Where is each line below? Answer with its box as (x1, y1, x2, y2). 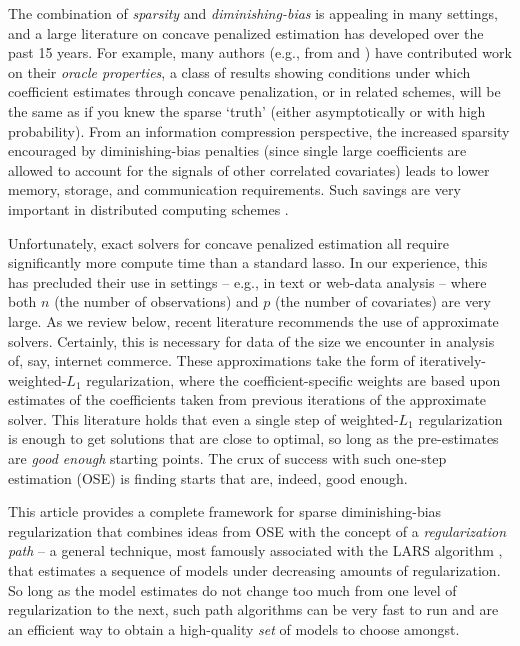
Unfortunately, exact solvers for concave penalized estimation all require (8, 232, 450, 253)
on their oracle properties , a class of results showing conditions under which (8, 61, 471, 82)
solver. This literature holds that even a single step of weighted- (8, 408, 399, 429)
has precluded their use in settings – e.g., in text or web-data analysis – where (8, 271, 487, 292)
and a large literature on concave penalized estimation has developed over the (8, 22, 484, 43)
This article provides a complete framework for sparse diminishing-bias (8, 501, 442, 522)
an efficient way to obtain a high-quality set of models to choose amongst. (8, 618, 460, 639)
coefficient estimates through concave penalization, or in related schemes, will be (8, 81, 501, 102)
